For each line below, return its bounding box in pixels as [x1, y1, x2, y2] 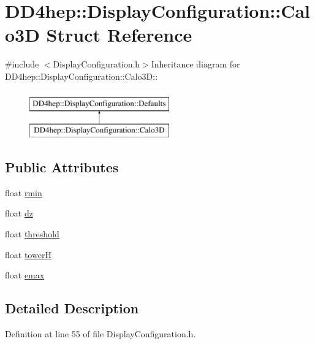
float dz [5, 207, 33, 220]
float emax [5, 269, 45, 281]
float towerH [5, 248, 51, 261]
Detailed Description [5, 299, 139, 318]
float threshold [5, 227, 59, 240]
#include [5, 58, 39, 71]
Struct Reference [46, 22, 192, 47]
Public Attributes [5, 158, 119, 177]
